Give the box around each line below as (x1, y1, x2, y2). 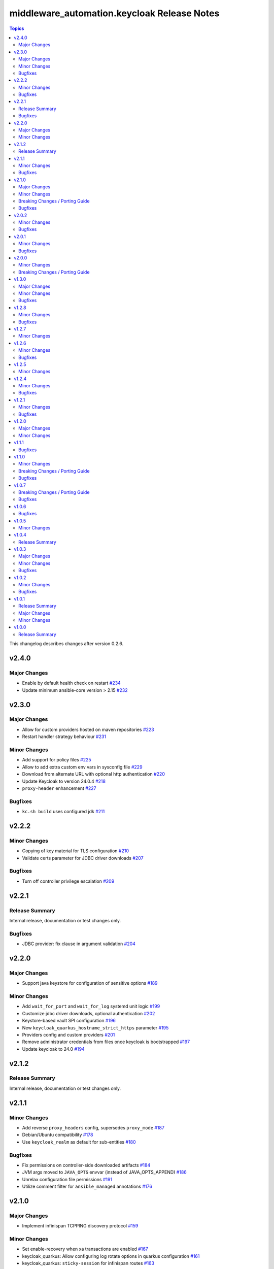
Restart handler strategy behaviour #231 (22, 733, 107, 740)
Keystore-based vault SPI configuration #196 (22, 1018, 116, 1024)
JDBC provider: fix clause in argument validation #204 (22, 941, 135, 947)
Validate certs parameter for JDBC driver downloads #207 (22, 855, 144, 861)
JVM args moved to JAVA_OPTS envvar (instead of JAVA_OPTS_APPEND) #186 (22, 1169, 187, 1175)
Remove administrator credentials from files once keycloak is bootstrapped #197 (22, 1039, 190, 1045)
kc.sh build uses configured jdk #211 (22, 809, 105, 815)
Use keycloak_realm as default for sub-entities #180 (22, 1139, 136, 1145)
